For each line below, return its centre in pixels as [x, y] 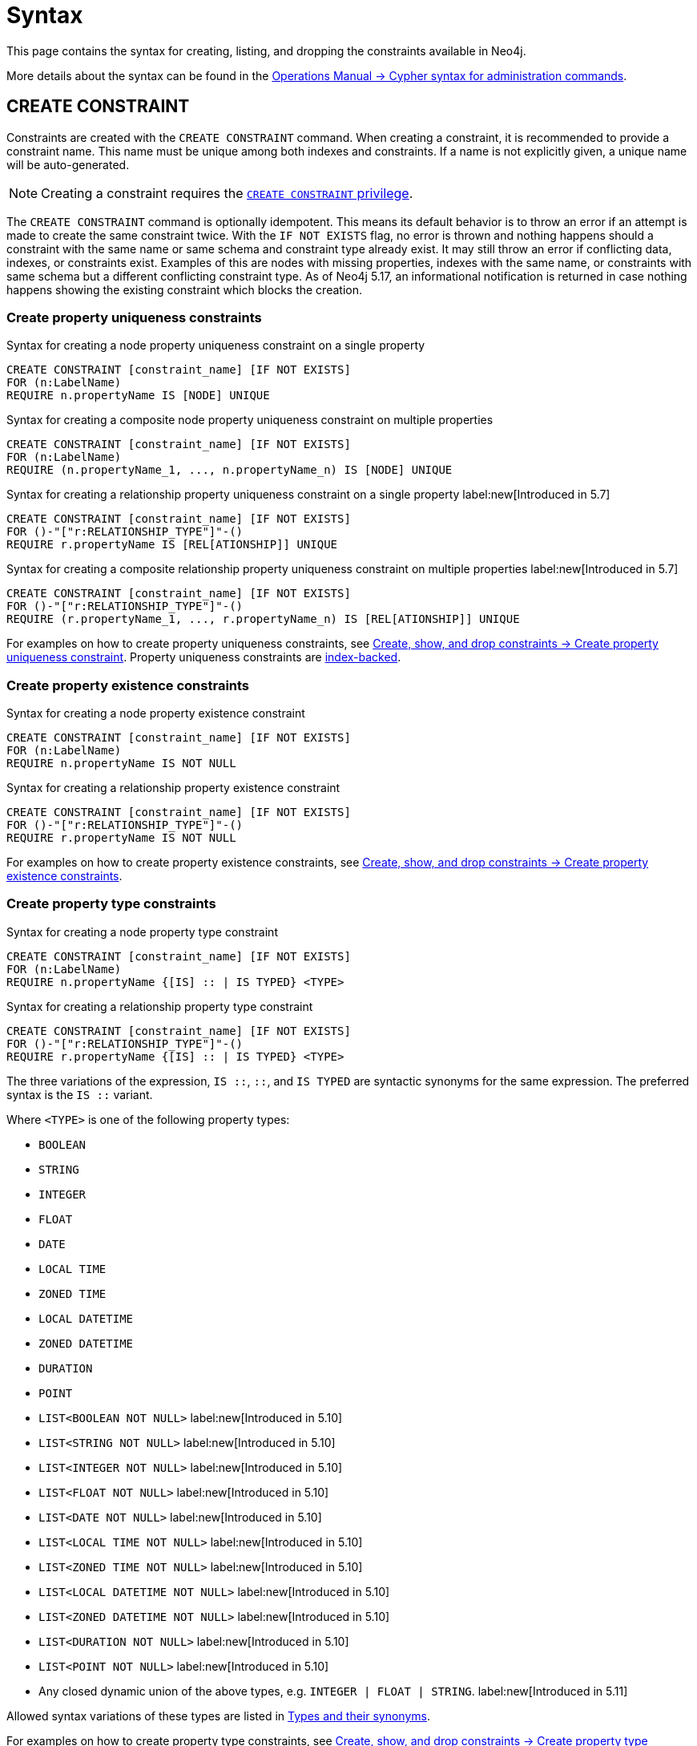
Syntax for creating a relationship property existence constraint [173, 788]
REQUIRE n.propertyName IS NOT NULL [121, 764]
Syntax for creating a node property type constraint [142, 932]
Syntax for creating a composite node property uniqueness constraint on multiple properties [250, 420]
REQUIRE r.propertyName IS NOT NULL [121, 838]
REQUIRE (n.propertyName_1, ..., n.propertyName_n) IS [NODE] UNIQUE [230, 470]
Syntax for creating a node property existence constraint [156, 713]
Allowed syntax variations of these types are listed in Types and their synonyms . [218, 1716]
